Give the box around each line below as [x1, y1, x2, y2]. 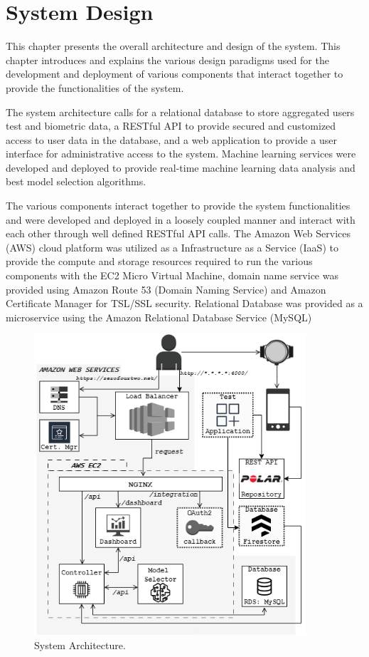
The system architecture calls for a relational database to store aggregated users [6, 104, 355, 119]
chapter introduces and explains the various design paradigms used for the [6, 52, 329, 67]
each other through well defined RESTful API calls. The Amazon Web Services [6, 226, 351, 241]
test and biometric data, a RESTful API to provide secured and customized [6, 118, 336, 133]
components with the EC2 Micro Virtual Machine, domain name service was [6, 268, 338, 283]
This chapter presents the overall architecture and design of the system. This [6, 38, 341, 53]
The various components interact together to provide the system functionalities [6, 198, 351, 213]
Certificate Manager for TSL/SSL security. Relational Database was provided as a [6, 296, 363, 311]
